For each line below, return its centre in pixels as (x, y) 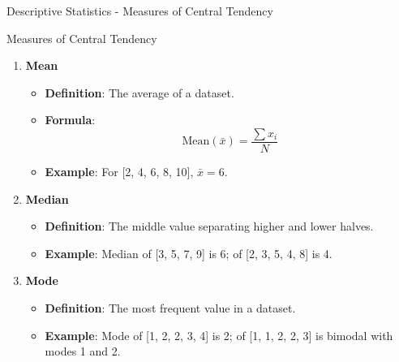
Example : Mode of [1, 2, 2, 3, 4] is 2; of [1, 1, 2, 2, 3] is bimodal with (219, 335)
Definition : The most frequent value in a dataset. (170, 308)
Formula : (70, 120)
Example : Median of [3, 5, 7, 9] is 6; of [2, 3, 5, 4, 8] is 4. (189, 253)
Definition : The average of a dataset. (139, 92)
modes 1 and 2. (83, 351)
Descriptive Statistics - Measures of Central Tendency (140, 11)
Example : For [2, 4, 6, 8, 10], (119, 172)
